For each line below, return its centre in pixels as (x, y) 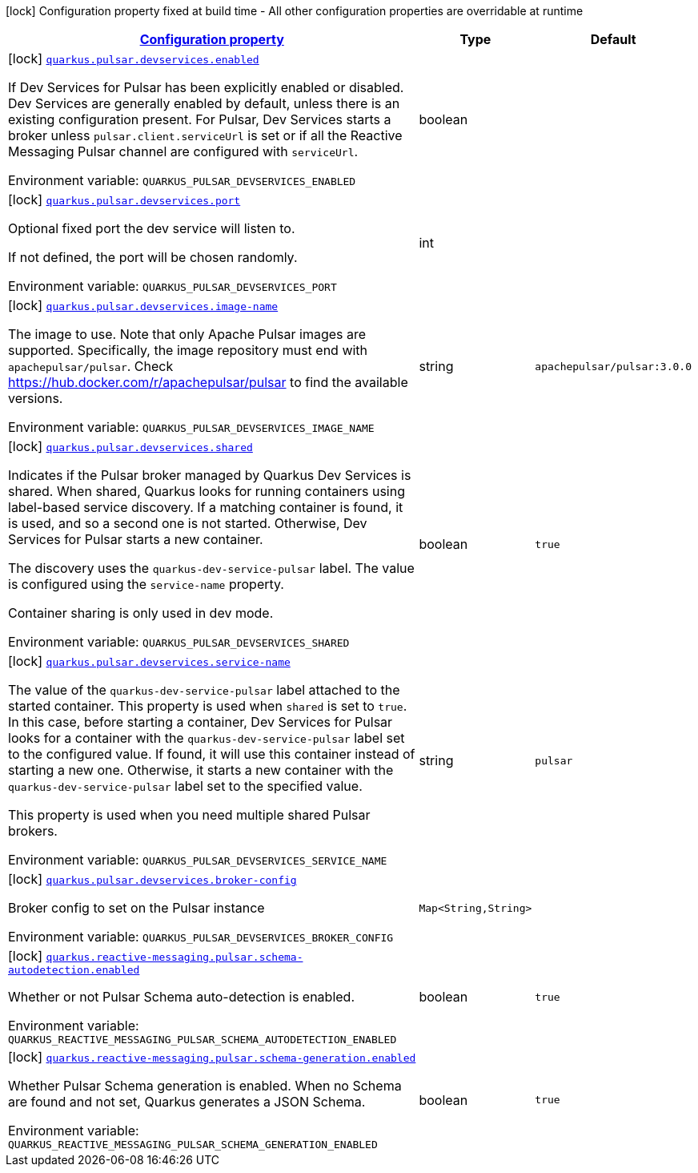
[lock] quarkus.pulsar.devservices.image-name (143, 305)
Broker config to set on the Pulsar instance (136, 908)
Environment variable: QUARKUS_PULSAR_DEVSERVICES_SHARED (179, 642)
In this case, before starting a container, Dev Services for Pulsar (201, 722)
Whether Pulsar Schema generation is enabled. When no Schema (205, 1086)
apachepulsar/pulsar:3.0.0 (613, 366)
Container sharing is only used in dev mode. (141, 613)
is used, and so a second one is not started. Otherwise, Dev (188, 523)
